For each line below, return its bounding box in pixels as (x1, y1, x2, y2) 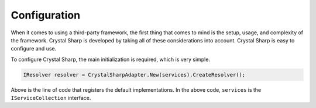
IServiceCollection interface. (11, 95, 91, 102)
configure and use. (11, 45, 57, 52)
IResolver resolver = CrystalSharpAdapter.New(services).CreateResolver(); (23, 71, 246, 78)
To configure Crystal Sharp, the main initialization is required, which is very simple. (11, 56, 211, 63)
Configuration (11, 9, 81, 21)
